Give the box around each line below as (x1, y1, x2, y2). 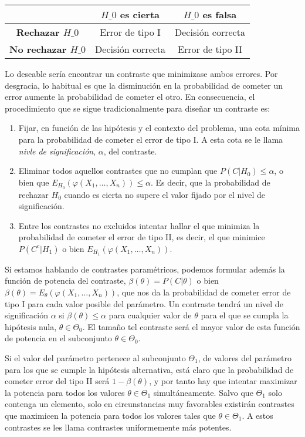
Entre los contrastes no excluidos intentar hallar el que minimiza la (18, 219, 260, 231)
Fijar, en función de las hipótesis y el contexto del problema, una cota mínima (18, 122, 300, 134)
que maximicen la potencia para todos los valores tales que (5, 409, 216, 421)
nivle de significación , (18, 144, 96, 157)
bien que (18, 176, 49, 188)
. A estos (242, 409, 273, 421)
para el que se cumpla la (201, 309, 289, 321)
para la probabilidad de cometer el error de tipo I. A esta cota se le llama (18, 133, 283, 145)
